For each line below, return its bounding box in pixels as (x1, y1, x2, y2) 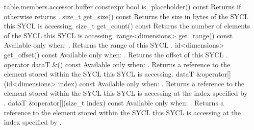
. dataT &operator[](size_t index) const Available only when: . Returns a (4, 97, 224, 107)
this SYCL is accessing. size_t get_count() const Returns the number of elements (4, 21, 250, 31)
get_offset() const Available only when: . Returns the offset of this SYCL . (4, 49, 228, 59)
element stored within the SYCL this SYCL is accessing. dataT (4, 69, 194, 79)
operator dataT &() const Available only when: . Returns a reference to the (4, 59, 230, 69)
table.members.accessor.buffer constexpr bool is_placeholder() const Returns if (4, 1, 241, 11)
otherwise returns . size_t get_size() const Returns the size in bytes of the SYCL (4, 11, 249, 21)
